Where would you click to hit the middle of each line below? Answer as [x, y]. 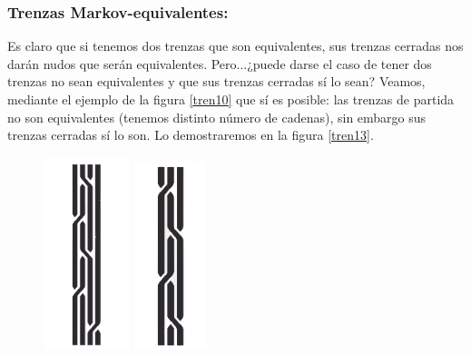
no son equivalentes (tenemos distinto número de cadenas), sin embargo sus [217, 117]
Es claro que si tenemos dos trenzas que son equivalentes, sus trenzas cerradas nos [235, 46]
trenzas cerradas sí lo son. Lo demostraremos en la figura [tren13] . [191, 135]
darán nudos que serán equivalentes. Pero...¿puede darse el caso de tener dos [220, 63]
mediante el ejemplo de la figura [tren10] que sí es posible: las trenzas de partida [231, 99]
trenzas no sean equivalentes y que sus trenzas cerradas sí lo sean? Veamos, [216, 81]
